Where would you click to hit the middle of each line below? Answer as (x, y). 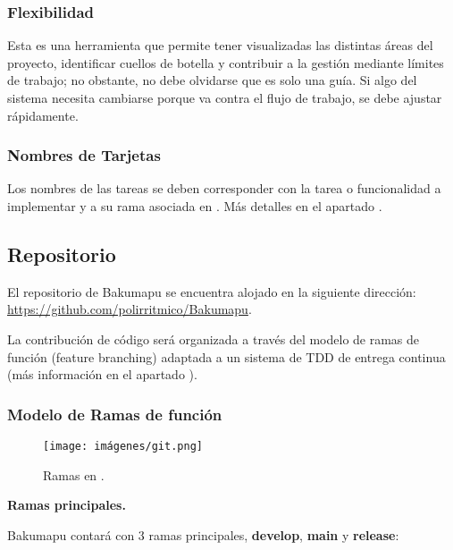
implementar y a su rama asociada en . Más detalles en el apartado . (195, 206)
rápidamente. (43, 115)
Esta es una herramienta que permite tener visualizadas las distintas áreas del (220, 45)
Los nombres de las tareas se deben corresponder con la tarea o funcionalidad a (224, 188)
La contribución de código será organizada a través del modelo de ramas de (214, 338)
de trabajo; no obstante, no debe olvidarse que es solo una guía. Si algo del (212, 80)
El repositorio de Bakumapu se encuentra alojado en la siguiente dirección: (212, 291)
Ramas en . (74, 474)
